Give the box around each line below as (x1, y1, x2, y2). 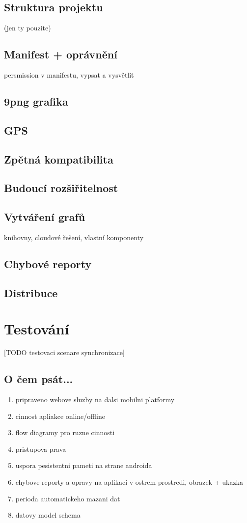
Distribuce (4, 285, 58, 300)
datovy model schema (15, 510, 81, 520)
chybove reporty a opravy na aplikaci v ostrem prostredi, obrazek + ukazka (15, 476, 244, 487)
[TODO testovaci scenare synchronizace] (4, 347, 125, 358)
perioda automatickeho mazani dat (15, 493, 120, 503)
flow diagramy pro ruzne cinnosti (15, 427, 115, 438)
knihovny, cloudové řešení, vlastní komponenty (4, 232, 144, 242)
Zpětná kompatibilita (4, 151, 113, 166)
